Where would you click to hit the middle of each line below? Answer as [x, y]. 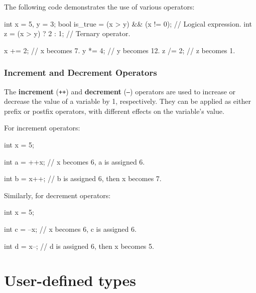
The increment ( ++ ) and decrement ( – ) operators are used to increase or [120, 91]
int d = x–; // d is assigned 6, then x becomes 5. [79, 246]
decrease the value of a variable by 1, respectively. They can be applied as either [127, 101]
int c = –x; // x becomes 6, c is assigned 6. [70, 229]
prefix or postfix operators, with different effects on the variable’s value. [114, 111]
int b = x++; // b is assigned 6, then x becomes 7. [83, 178]
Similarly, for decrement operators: [57, 195]
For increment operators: [42, 128]
